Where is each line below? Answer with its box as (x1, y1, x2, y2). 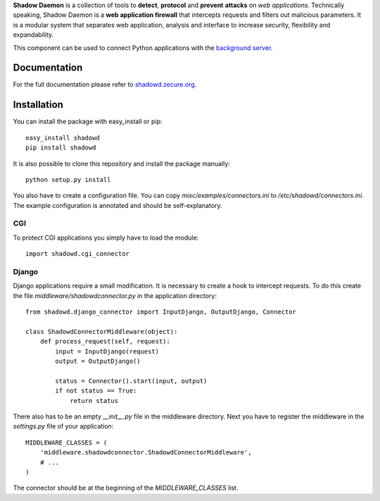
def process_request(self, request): (39, 338, 170, 345)
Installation (13, 99, 63, 111)
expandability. (13, 30, 54, 39)
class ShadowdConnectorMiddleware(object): (25, 328, 178, 335)
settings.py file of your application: (13, 422, 114, 431)
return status (70, 397, 119, 404)
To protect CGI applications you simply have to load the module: (13, 233, 199, 242)
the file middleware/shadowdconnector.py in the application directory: (13, 291, 217, 299)
